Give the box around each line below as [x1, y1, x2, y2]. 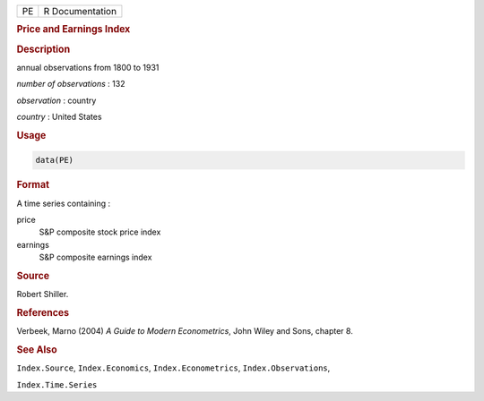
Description [16, 43, 71, 55]
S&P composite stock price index [39, 226, 161, 237]
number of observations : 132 [16, 79, 125, 90]
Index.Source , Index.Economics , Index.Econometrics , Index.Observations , [16, 363, 331, 373]
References [16, 306, 70, 319]
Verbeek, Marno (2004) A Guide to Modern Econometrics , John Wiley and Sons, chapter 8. [16, 326, 353, 337]
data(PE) [35, 155, 74, 166]
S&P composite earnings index [39, 252, 152, 263]
